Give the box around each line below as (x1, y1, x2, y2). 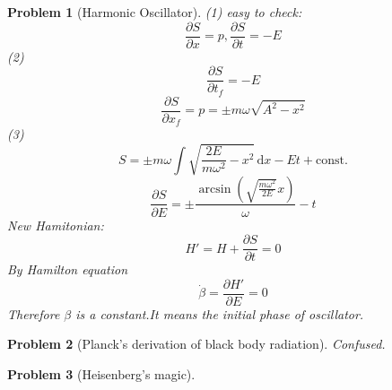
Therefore (7, 304, 60, 323)
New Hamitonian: (7, 215, 104, 234)
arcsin (198, 182, 231, 195)
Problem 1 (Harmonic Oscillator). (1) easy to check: (7, 3, 302, 21)
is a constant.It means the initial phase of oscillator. (75, 304, 364, 323)
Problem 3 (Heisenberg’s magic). (7, 365, 196, 384)
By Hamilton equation (7, 260, 128, 279)
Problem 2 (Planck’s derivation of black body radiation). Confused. (7, 334, 386, 353)
